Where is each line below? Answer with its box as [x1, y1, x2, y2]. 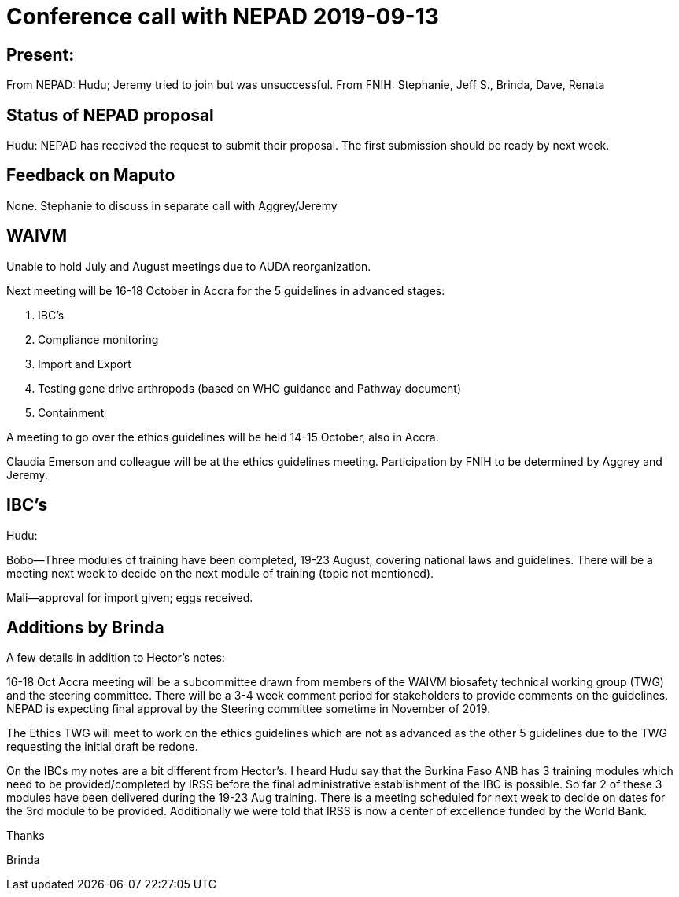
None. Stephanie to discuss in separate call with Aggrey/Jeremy [6, 198, 338, 212]
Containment [38, 405, 105, 419]
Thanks [6, 829, 45, 843]
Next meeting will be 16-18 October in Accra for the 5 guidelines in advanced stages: [6, 283, 445, 297]
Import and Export [38, 356, 131, 371]
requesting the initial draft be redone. [6, 740, 198, 754]
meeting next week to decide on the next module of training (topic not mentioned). [6, 566, 434, 580]
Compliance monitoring [38, 332, 159, 346]
